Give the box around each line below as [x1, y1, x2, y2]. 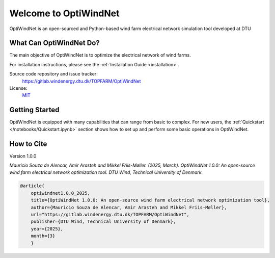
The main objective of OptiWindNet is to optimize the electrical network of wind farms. [9, 52, 191, 58]
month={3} [31, 233, 56, 239]
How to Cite [9, 139, 47, 148]
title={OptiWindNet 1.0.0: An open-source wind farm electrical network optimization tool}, [31, 197, 270, 203]
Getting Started [9, 106, 60, 114]
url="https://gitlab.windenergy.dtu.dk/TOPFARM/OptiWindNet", [31, 212, 189, 217]
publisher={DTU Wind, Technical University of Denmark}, [31, 219, 176, 224]
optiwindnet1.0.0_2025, [31, 190, 90, 196]
